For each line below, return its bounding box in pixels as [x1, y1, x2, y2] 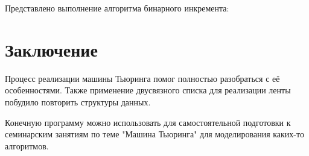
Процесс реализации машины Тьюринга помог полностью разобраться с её [5, 72, 280, 84]
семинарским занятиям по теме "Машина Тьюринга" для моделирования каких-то [5, 128, 304, 140]
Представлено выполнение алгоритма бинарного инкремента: [5, 2, 229, 14]
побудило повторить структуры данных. [5, 95, 151, 108]
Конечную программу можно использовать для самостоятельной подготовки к [5, 116, 291, 128]
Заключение [5, 37, 98, 61]
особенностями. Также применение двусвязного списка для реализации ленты [5, 84, 291, 96]
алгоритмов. [5, 139, 49, 152]
